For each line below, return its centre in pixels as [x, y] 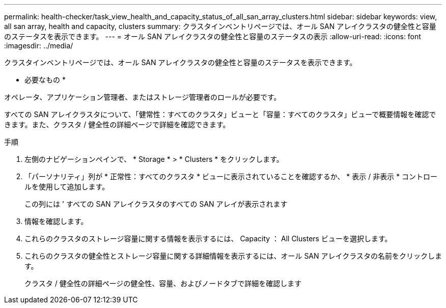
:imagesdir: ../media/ [39, 46]
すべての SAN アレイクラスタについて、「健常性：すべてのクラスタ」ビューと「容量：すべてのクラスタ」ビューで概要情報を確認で [220, 114]
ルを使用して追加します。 [67, 187]
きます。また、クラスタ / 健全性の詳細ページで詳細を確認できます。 [117, 124]
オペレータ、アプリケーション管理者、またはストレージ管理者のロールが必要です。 [143, 97]
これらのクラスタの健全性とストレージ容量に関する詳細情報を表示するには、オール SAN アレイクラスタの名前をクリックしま [233, 256]
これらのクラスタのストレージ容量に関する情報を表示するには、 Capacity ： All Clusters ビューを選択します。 [208, 239]
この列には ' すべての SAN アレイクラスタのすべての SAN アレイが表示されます [156, 204]
